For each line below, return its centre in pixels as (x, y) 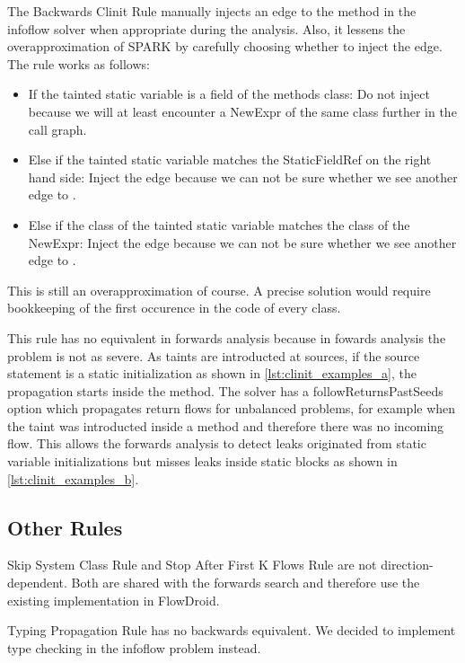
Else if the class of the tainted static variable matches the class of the (219, 224)
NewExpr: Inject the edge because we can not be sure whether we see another (242, 242)
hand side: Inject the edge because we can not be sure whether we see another (243, 177)
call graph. (57, 129)
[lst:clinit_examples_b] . (73, 478)
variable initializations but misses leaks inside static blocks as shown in (202, 461)
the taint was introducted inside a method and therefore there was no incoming (226, 425)
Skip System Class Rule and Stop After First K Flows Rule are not (192, 565)
